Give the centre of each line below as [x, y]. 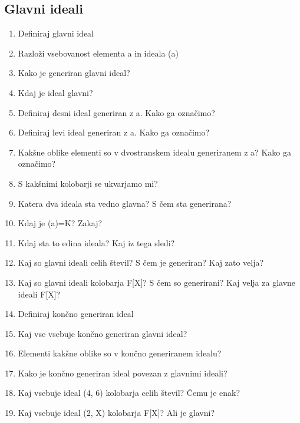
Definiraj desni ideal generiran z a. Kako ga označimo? [116, 112]
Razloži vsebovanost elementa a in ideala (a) [98, 53]
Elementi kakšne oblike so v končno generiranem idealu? [120, 353]
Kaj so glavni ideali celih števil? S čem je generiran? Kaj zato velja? [141, 262]
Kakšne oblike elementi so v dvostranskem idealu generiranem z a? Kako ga [154, 152]
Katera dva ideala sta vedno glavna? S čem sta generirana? [125, 203]
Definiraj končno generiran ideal [76, 314]
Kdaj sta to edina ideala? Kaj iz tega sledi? [96, 242]
